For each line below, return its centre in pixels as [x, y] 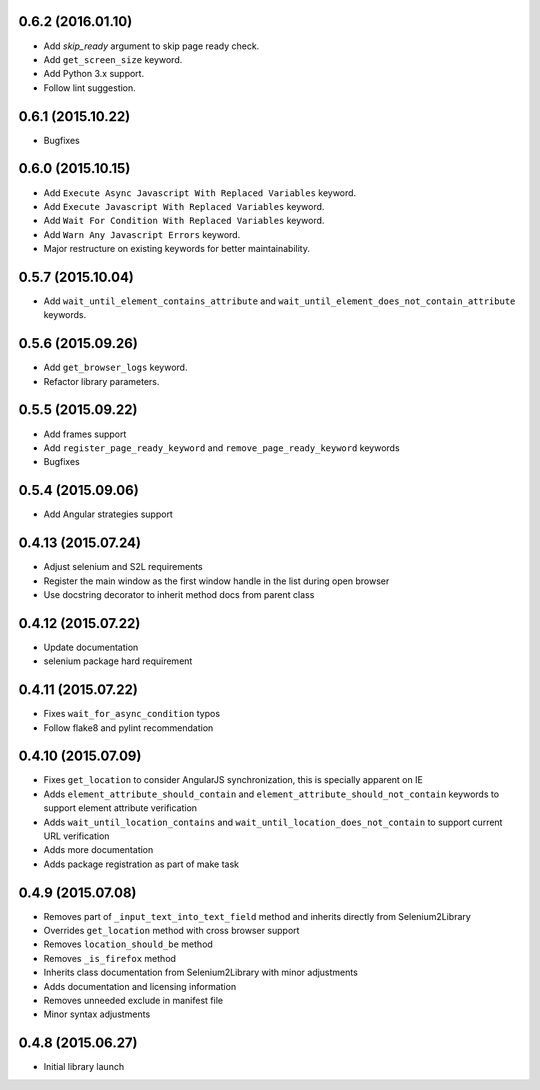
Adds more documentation [98, 850]
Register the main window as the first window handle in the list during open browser [216, 581]
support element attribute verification [120, 808]
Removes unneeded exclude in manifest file [133, 1001]
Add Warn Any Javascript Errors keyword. [142, 234]
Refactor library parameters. [101, 381]
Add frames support [85, 434]
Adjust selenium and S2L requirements [123, 567]
